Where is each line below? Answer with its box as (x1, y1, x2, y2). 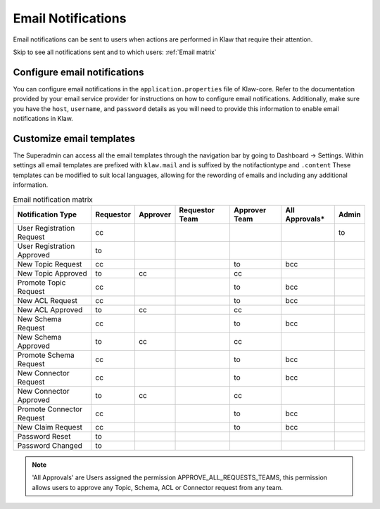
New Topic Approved (17, 268, 87, 278)
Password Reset (17, 431, 71, 441)
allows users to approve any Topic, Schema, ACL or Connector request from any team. (32, 483, 283, 491)
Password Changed (17, 440, 82, 450)
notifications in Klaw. (13, 115, 73, 123)
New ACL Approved (17, 304, 83, 314)
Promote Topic (17, 278, 66, 288)
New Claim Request (17, 422, 83, 432)
